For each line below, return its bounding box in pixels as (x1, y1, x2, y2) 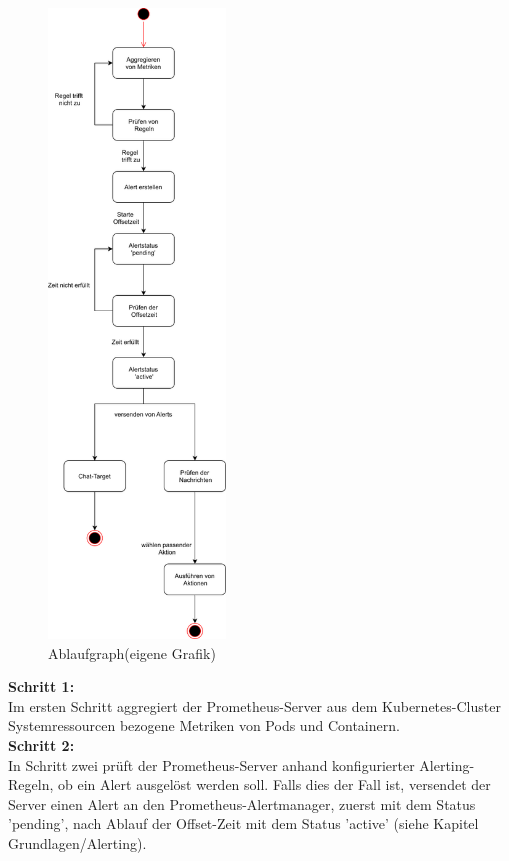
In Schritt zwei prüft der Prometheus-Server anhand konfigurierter (8, 754, 415, 775)
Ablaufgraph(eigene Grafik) (48, 642, 216, 663)
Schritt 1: (8, 676, 75, 697)
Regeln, (8, 774, 54, 795)
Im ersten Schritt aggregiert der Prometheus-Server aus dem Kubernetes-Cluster (8, 695, 501, 716)
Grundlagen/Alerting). (8, 832, 147, 853)
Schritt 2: (8, 734, 75, 755)
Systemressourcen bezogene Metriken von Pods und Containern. (8, 715, 400, 736)
